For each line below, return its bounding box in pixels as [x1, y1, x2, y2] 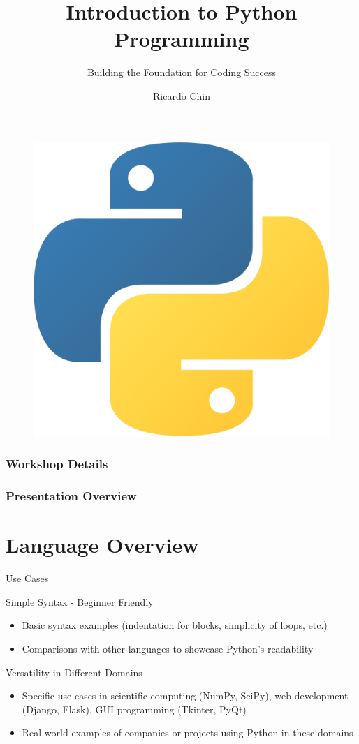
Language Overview [6, 530, 199, 559]
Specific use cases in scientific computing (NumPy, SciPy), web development [22, 688, 349, 703]
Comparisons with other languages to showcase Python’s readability [22, 641, 314, 656]
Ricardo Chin [153, 88, 210, 103]
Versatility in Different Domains [6, 664, 142, 679]
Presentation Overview [6, 487, 137, 505]
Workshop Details [6, 455, 108, 473]
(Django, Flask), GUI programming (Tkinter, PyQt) [22, 701, 247, 716]
